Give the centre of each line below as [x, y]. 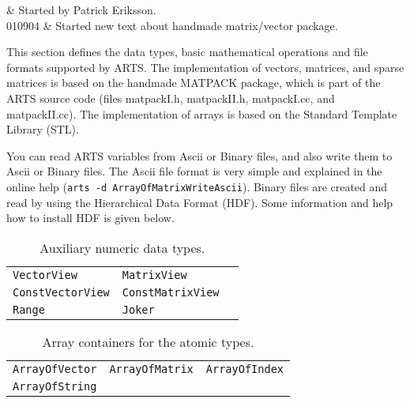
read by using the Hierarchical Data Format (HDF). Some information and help [200, 202]
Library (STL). [43, 129]
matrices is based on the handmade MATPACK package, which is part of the [194, 83]
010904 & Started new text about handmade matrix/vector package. [172, 25]
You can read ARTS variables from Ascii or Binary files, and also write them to [199, 155]
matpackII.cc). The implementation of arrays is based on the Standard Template [202, 113]
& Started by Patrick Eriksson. [81, 9]
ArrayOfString [55, 386]
